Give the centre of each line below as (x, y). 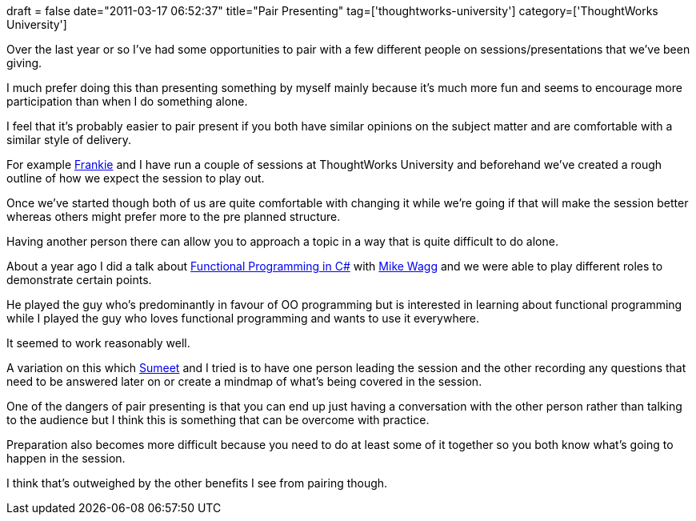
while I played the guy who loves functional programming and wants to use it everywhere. (243, 318)
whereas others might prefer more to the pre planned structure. (174, 216)
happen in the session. (66, 458)
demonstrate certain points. (79, 280)
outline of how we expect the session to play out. (136, 178)
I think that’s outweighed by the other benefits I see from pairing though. (197, 483)
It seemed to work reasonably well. (98, 343)
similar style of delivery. (69, 140)
